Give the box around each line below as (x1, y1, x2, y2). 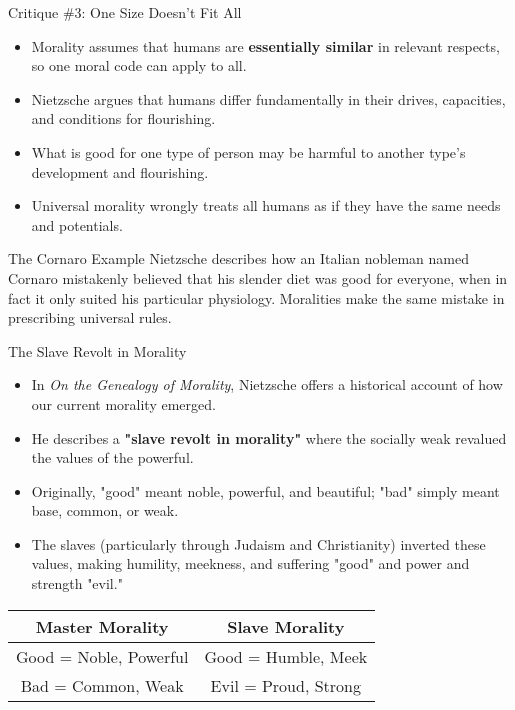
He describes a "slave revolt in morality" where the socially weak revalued (31, 427, 507, 448)
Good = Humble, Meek (204, 644, 368, 668)
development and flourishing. (31, 161, 209, 182)
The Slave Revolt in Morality (8, 340, 187, 361)
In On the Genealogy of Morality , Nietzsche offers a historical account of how (31, 374, 503, 395)
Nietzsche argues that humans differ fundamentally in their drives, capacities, (31, 88, 506, 109)
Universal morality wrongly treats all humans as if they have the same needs (31, 195, 501, 216)
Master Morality (35, 614, 169, 638)
